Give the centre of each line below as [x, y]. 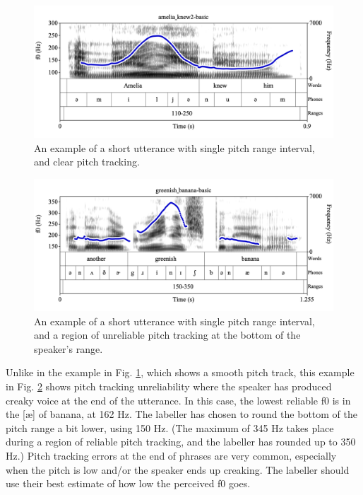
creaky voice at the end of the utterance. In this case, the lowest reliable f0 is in [178, 400]
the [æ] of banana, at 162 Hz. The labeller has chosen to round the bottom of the [182, 414]
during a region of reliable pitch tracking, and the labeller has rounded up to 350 [181, 442]
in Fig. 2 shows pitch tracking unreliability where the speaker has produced [169, 386]
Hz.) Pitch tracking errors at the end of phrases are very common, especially [171, 456]
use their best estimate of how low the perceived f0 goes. [128, 483]
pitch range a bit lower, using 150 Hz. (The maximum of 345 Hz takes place [170, 427]
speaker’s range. [69, 348]
